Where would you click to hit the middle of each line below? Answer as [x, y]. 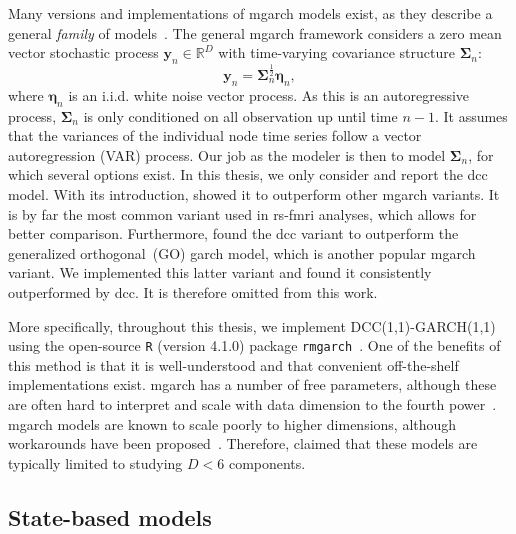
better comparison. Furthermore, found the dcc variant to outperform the [233, 233]
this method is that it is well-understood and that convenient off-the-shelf [233, 364]
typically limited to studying [95, 462]
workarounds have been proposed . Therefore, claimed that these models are [243, 443]
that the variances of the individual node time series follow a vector [215, 135]
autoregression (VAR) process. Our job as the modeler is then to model [227, 154]
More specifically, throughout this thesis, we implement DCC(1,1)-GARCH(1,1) [252, 325]
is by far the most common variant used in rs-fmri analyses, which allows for [242, 213]
